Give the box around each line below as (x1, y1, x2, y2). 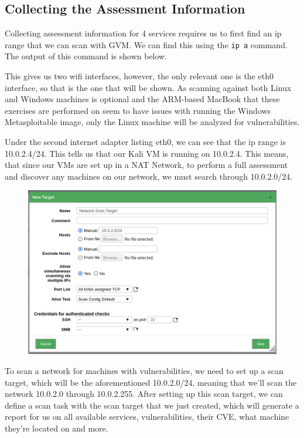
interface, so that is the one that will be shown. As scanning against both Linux (5, 81, 292, 93)
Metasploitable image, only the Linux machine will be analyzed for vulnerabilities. (5, 116, 300, 128)
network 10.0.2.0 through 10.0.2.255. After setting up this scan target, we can (5, 388, 283, 400)
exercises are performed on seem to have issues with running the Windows (5, 104, 271, 116)
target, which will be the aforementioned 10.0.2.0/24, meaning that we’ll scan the (5, 376, 297, 388)
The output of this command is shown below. (5, 50, 168, 62)
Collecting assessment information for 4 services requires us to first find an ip (5, 27, 282, 39)
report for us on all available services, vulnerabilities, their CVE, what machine (5, 410, 289, 423)
